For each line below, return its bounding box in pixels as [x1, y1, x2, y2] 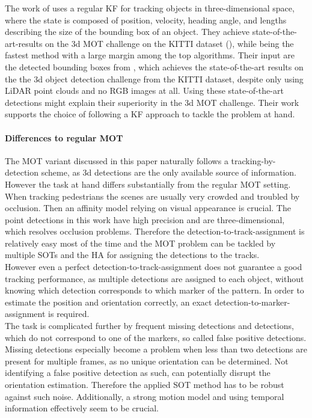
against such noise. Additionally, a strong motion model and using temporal [5, 390, 284, 402]
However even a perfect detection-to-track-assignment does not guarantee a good [5, 260, 302, 273]
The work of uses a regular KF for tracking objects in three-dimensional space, [5, 2, 295, 14]
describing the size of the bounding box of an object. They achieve [5, 25, 249, 38]
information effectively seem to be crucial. [5, 402, 159, 414]
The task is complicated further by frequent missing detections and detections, [5, 319, 294, 332]
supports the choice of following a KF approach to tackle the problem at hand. [5, 108, 295, 120]
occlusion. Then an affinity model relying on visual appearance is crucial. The [5, 201, 291, 214]
